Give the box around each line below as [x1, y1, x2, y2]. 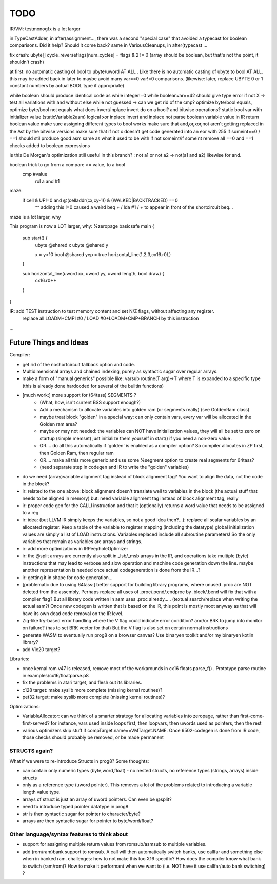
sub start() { [22, 234, 48, 241]
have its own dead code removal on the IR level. [22, 610, 124, 617]
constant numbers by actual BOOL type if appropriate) [9, 83, 125, 89]
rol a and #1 [35, 178, 60, 184]
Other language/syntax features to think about [9, 831, 128, 838]
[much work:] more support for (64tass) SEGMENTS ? [22, 392, 136, 399]
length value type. [22, 789, 61, 795]
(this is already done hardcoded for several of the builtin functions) [22, 383, 164, 389]
